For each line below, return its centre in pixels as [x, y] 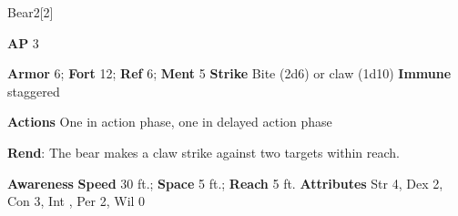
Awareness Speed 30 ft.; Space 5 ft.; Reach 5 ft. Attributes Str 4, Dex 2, [225, 183]
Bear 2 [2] [31, 12]
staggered [34, 91]
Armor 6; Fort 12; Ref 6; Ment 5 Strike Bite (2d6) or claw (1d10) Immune [229, 73]
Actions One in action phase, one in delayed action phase [170, 122]
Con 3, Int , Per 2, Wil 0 [76, 201]
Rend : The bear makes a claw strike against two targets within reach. [204, 152]
